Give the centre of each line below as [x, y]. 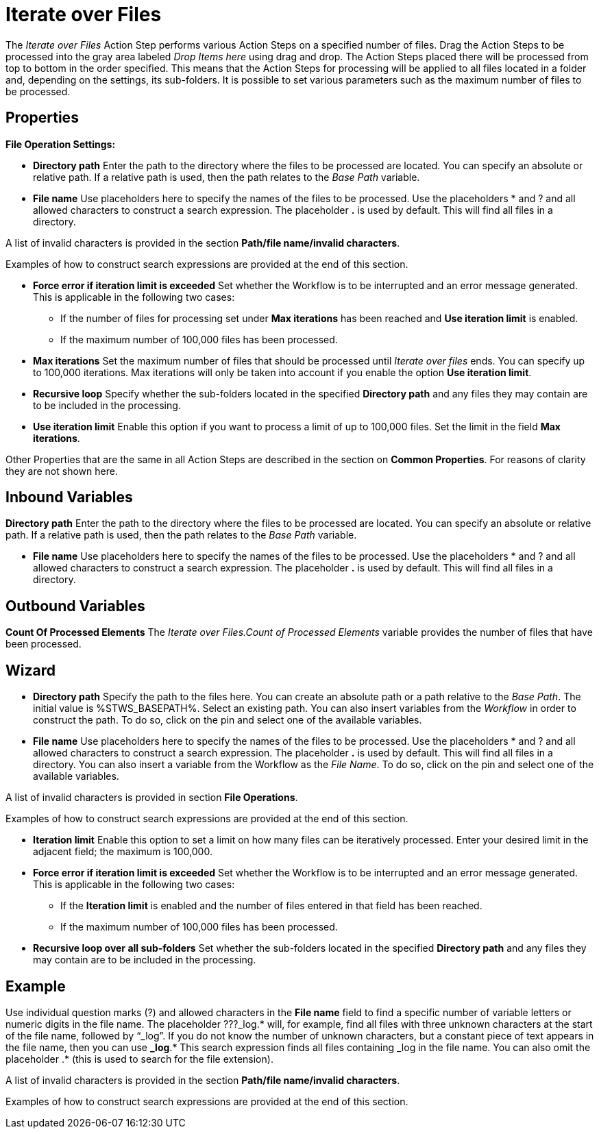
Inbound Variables [69, 497]
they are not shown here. [62, 471]
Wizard [30, 670]
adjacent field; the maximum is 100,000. [123, 852]
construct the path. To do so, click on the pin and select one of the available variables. [228, 720]
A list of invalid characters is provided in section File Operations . [152, 798]
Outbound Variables [75, 606]
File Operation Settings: [61, 144]
